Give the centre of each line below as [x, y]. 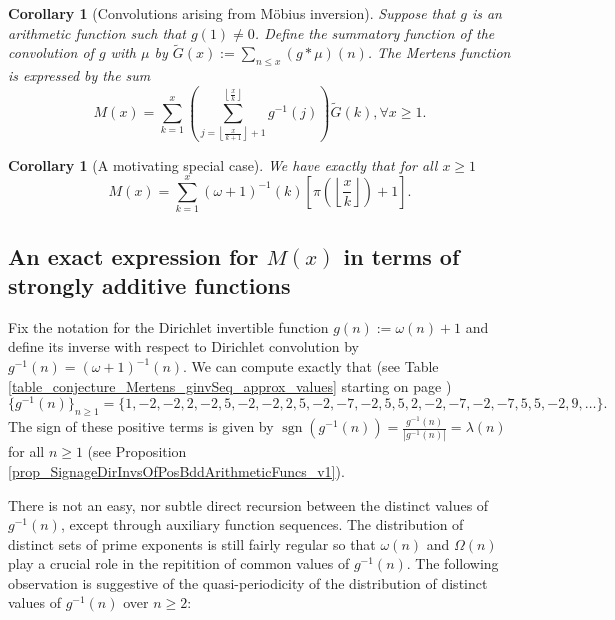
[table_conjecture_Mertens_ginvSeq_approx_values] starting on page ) [230, 385]
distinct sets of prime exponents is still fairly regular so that [192, 543]
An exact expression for [133, 255]
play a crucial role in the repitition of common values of [179, 563]
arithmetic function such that [97, 32]
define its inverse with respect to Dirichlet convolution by [183, 346]
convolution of [51, 52]
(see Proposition [137, 451]
